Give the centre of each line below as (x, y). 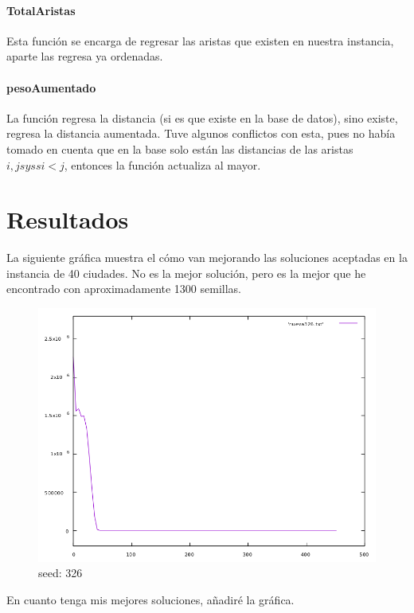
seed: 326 (61, 573)
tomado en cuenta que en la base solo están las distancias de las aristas (180, 148)
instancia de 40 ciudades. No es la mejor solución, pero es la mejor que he (186, 273)
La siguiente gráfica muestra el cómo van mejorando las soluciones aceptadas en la (207, 258)
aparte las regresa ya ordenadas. (85, 56)
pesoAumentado (51, 87)
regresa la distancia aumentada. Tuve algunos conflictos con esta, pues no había (201, 133)
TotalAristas (41, 10)
